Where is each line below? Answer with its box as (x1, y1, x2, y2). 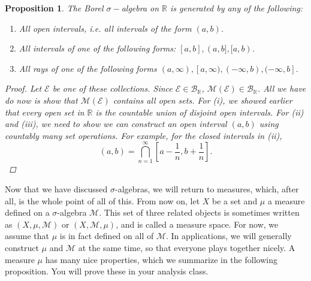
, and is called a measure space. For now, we (116, 217, 279, 230)
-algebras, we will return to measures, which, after (114, 183, 299, 195)
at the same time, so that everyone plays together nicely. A (78, 241, 295, 254)
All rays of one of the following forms (19, 62, 157, 74)
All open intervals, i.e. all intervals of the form (19, 22, 192, 34)
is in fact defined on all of (59, 229, 154, 242)
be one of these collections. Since (52, 82, 173, 95)
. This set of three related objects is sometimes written (99, 206, 300, 219)
